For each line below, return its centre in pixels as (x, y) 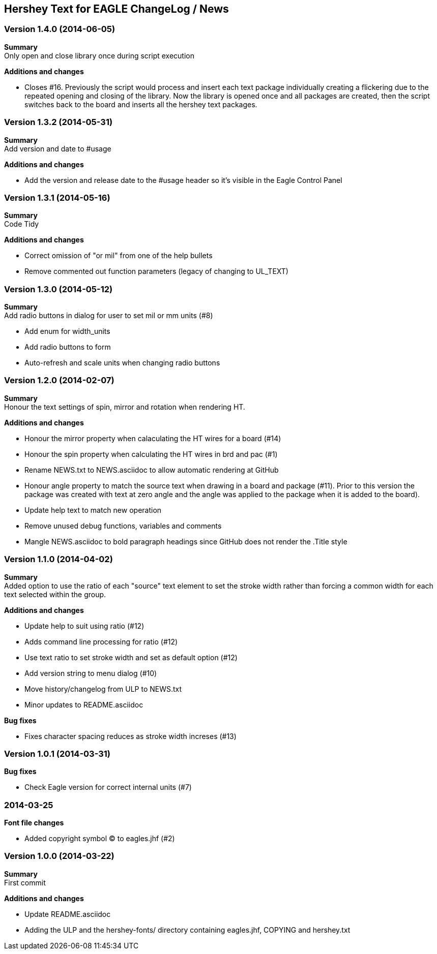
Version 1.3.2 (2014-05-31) (59, 122)
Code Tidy (22, 224)
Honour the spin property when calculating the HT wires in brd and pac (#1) (151, 454)
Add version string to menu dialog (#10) (91, 673)
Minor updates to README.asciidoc (84, 704)
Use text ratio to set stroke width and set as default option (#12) (131, 657)
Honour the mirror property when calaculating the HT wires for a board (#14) (153, 438)
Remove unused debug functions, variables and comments (123, 526)
